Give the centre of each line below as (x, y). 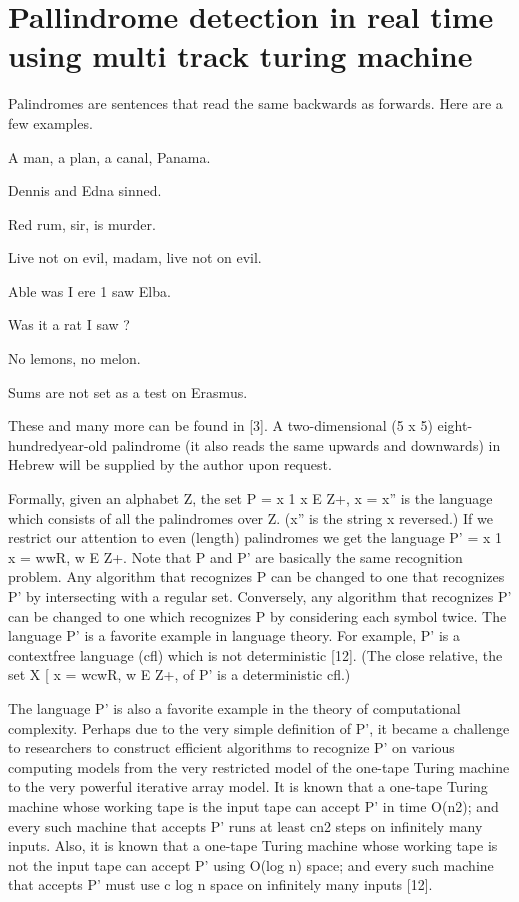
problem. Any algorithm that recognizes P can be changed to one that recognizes (256, 576)
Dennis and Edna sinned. (85, 190)
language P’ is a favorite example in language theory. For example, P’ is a (234, 635)
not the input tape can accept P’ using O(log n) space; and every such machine (251, 864)
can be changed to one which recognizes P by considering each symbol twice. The (257, 615)
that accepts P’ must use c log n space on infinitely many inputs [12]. (220, 884)
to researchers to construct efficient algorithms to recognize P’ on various (231, 747)
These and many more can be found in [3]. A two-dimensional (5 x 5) (220, 425)
